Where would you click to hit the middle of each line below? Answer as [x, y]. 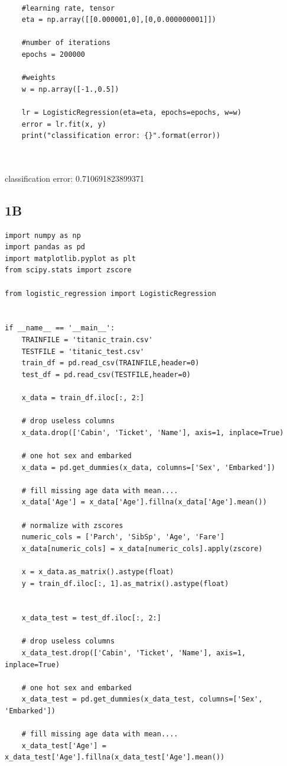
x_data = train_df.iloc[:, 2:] [83, 398]
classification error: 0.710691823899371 [74, 178]
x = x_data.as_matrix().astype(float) [98, 572]
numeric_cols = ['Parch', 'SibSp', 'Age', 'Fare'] [123, 537]
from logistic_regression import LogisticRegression [110, 293]
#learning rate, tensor [68, 8]
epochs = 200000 [53, 54]
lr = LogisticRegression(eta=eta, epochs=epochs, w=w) [131, 112]
